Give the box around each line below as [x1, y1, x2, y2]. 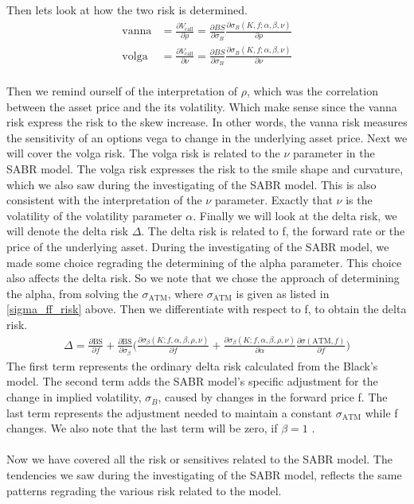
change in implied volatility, [6, 389, 142, 405]
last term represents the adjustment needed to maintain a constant [6, 404, 333, 421]
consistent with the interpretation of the [6, 192, 202, 208]
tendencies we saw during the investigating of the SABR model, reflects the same [6, 467, 402, 483]
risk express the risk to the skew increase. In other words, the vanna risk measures [6, 114, 408, 130]
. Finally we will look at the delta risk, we [193, 207, 397, 223]
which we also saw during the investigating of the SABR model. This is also [6, 176, 377, 192]
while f [365, 404, 398, 421]
